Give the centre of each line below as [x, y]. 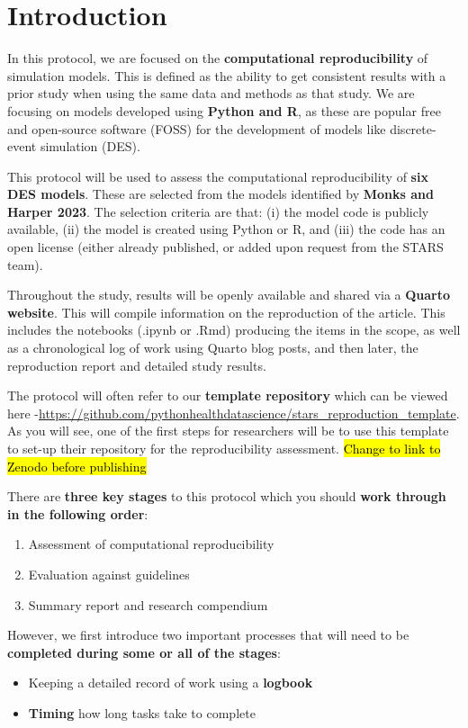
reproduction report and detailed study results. [137, 365]
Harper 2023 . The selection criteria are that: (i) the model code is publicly [218, 211]
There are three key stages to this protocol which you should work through [227, 496]
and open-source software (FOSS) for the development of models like [197, 128]
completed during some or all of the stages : [144, 652]
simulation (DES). [90, 146]
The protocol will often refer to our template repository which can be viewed [228, 395]
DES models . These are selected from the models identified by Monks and [220, 194]
